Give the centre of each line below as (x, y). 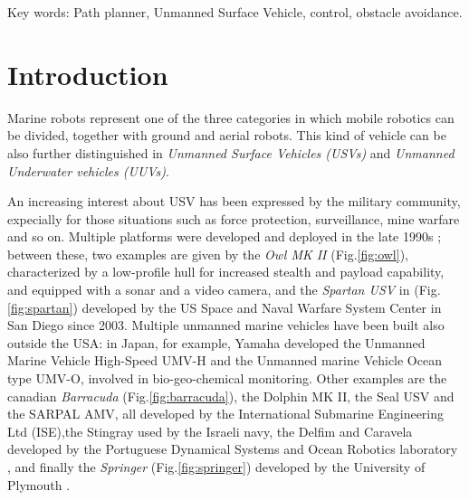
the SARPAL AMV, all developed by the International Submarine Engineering (226, 414)
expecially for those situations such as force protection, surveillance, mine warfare (234, 218)
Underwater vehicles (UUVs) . (88, 170)
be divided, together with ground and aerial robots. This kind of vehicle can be (227, 135)
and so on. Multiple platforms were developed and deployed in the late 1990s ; (225, 236)
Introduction (88, 74)
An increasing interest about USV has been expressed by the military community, (234, 201)
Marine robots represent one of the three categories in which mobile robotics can (231, 117)
